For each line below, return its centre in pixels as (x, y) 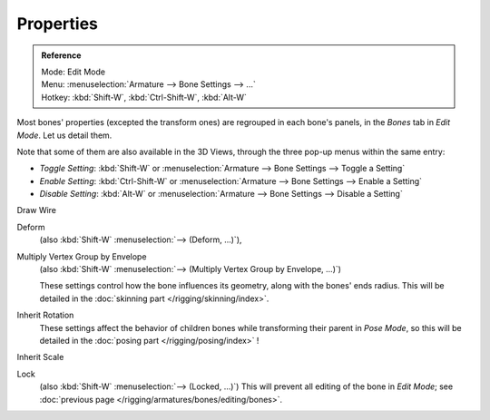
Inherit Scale (40, 357)
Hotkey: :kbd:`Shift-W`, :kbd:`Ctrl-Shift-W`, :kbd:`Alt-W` (144, 97)
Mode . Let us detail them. (64, 135)
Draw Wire (37, 210)
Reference (61, 55)
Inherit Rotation (45, 315)
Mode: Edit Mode (73, 72)
